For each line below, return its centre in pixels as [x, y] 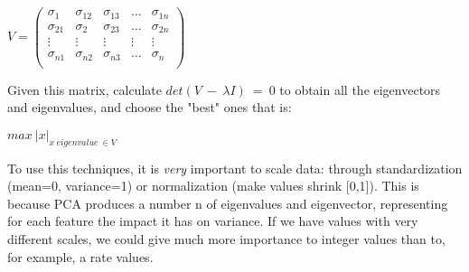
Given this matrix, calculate [84, 89]
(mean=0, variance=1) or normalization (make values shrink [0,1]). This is [213, 186]
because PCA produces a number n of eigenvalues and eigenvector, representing [228, 203]
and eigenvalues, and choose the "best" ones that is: [150, 107]
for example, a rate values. [80, 256]
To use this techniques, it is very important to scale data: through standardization [235, 168]
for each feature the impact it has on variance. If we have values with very [213, 221]
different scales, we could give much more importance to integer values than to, [226, 238]
